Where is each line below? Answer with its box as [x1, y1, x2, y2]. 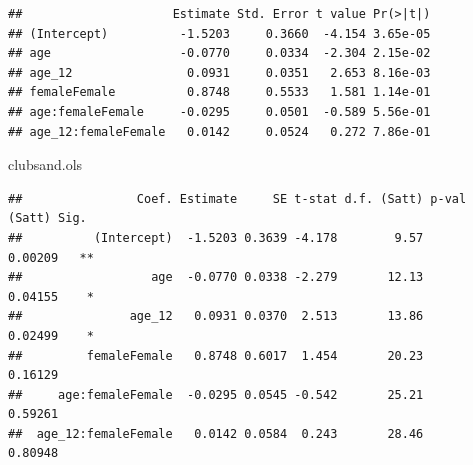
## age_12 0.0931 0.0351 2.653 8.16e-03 [8, 65, 431, 80]
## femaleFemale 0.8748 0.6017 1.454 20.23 [8, 348, 424, 363]
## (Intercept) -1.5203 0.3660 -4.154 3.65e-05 [8, 26, 431, 41]
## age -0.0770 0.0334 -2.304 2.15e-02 [8, 46, 431, 61]
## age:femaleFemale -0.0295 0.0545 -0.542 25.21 [8, 387, 424, 402]
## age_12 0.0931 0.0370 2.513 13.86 [8, 309, 424, 324]
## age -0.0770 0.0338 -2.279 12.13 [8, 270, 424, 285]
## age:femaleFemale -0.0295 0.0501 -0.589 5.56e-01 [8, 104, 431, 119]
